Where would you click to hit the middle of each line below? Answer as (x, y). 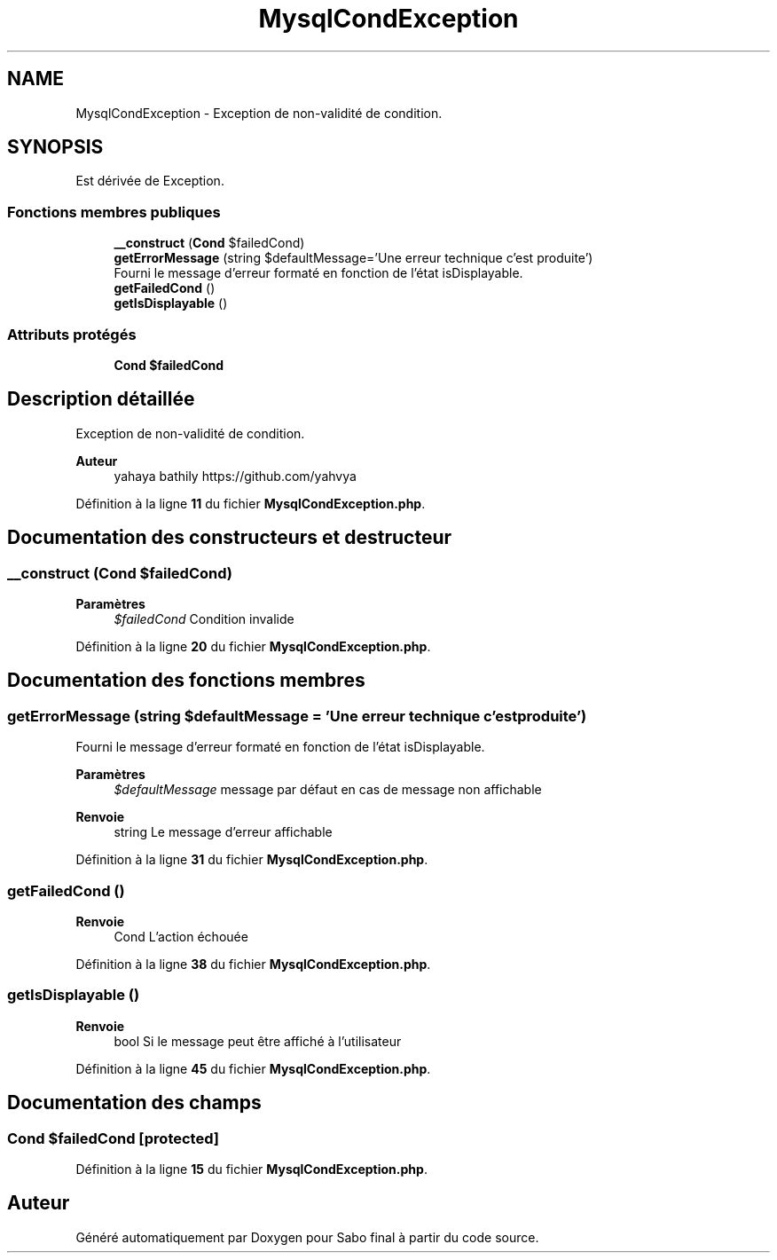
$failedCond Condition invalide (204, 619)
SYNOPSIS (55, 147)
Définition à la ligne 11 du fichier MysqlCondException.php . (251, 503)
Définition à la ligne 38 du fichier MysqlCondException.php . (253, 964)
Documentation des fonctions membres (186, 681)
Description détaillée (101, 399)
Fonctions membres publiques (114, 212)
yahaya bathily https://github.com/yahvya (235, 476)
